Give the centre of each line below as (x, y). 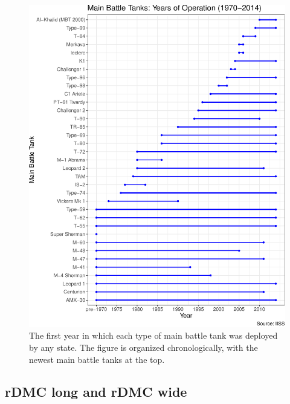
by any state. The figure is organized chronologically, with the (143, 347)
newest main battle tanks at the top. (97, 359)
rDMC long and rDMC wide (96, 392)
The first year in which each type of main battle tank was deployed (153, 335)
